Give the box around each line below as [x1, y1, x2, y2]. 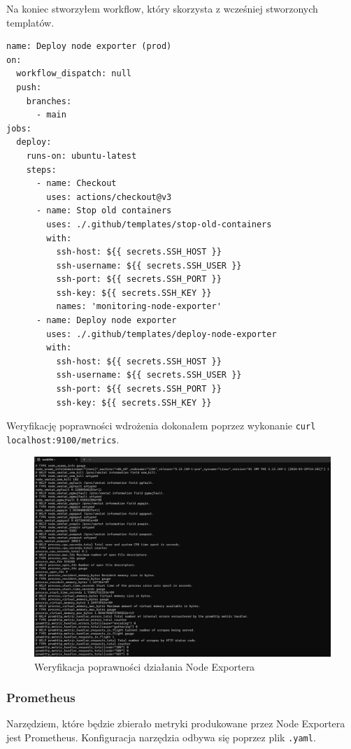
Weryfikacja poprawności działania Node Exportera [34, 659, 255, 673]
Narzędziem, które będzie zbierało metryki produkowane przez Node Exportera [6, 716, 345, 731]
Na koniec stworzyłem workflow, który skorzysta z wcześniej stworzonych [6, 1, 318, 15]
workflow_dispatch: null [16, 69, 131, 79]
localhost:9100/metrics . [6, 431, 120, 446]
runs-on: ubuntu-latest [26, 150, 137, 161]
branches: [26, 96, 72, 106]
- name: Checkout [36, 178, 117, 189]
